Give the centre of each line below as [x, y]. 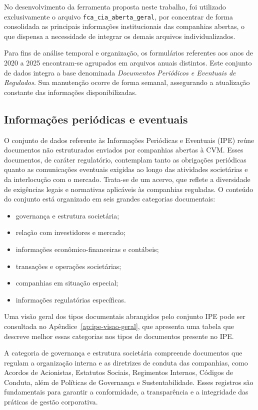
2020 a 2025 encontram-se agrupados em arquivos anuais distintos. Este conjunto [128, 63]
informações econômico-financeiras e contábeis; [87, 249]
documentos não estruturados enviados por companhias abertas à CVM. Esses [124, 150]
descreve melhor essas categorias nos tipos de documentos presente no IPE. [119, 336]
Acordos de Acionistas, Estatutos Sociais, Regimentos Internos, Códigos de [119, 372]
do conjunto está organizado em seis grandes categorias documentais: [110, 199]
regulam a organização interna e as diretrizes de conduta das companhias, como [126, 362]
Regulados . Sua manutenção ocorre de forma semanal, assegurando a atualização [127, 82]
